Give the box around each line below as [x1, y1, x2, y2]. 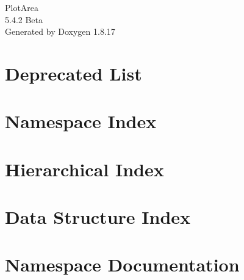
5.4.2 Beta [5, 13, 43, 26]
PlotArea [5, 1, 39, 13]
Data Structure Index [5, 204, 191, 229]
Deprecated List [5, 60, 142, 85]
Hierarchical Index [5, 156, 164, 181]
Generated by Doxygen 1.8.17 [5, 25, 115, 38]
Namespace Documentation [5, 252, 240, 277]
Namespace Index [5, 109, 157, 134]
